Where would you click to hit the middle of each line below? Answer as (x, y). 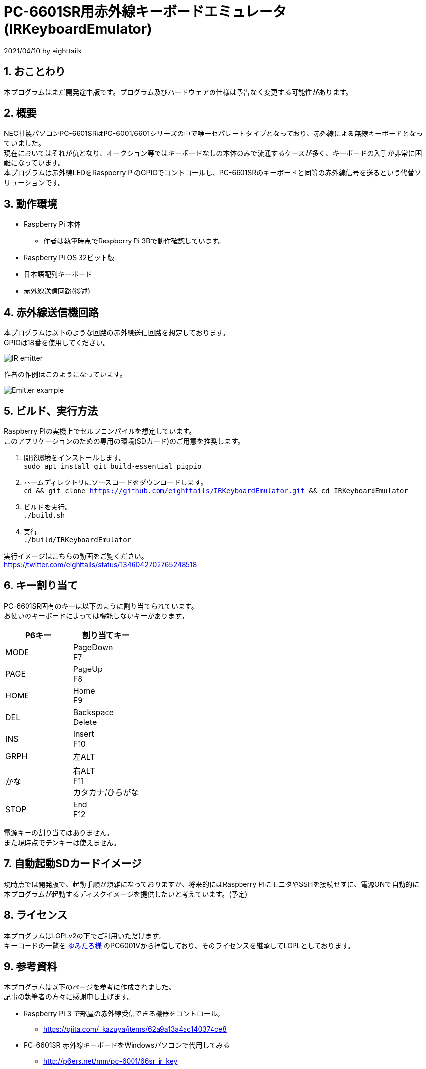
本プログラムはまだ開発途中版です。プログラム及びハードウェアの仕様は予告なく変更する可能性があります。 (178, 92)
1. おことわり (35, 72)
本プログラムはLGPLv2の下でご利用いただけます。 (85, 935)
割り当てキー (106, 635)
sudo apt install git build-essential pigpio (113, 466)
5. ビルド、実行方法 (51, 411)
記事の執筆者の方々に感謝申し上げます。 (69, 997)
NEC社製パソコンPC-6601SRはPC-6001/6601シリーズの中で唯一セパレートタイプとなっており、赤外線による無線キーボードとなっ (213, 134)
